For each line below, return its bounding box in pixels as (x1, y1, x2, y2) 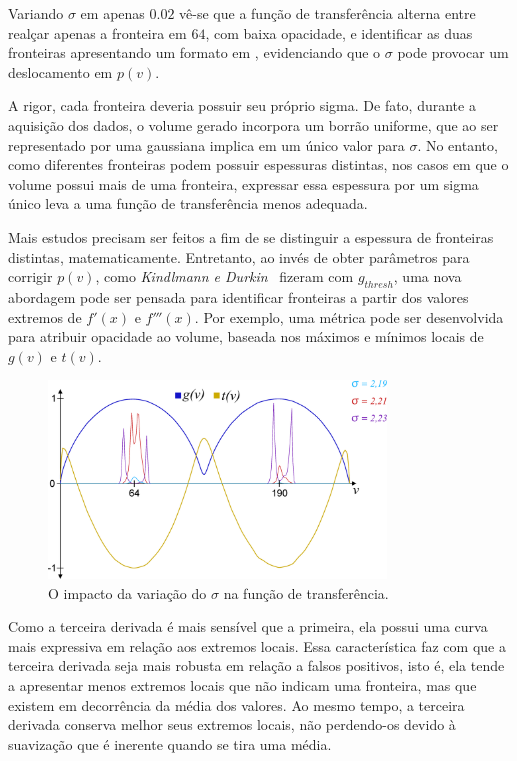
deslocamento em (8, 61, 113, 82)
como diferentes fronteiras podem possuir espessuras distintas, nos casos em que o (8, 154, 509, 175)
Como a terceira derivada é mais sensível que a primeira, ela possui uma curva (8, 616, 488, 637)
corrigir (8, 266, 53, 287)
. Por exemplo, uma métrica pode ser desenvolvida (194, 306, 504, 327)
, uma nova (393, 266, 462, 287)
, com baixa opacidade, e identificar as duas (205, 22, 473, 43)
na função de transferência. (223, 582, 389, 603)
